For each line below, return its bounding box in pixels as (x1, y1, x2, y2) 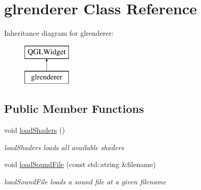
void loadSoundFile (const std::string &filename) (4, 159, 156, 170)
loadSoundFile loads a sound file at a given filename (4, 176, 166, 186)
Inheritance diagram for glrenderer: (4, 28, 114, 38)
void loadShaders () (4, 125, 65, 135)
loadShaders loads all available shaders (4, 141, 124, 152)
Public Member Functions (4, 101, 144, 116)
